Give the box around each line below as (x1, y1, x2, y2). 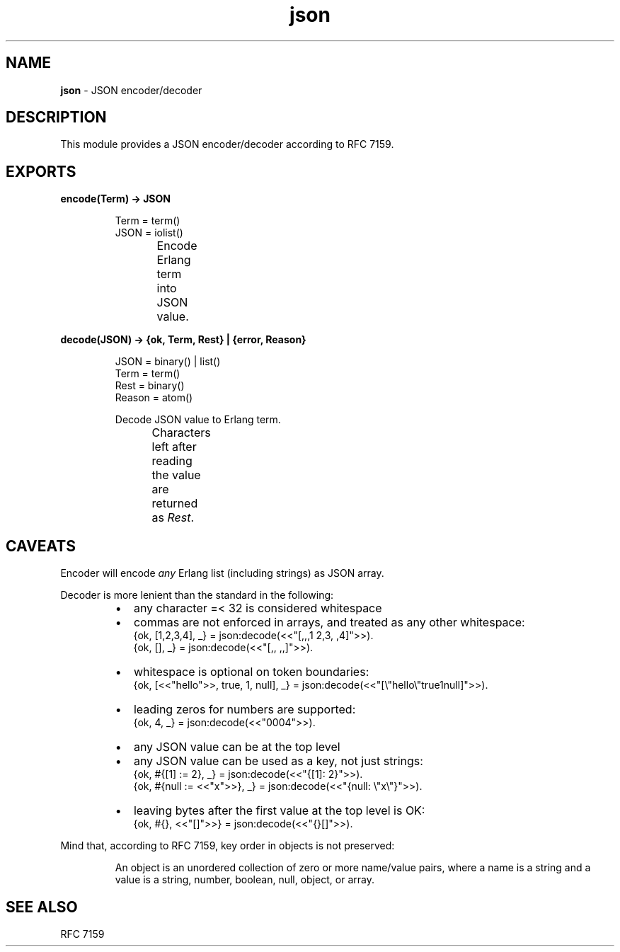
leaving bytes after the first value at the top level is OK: (133, 803, 425, 818)
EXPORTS (6, 162, 76, 180)
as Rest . (151, 510, 195, 525)
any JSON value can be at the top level (133, 740, 340, 755)
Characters (151, 425, 211, 440)
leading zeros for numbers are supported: (133, 702, 356, 717)
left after (151, 440, 197, 454)
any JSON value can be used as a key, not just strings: (133, 754, 423, 769)
